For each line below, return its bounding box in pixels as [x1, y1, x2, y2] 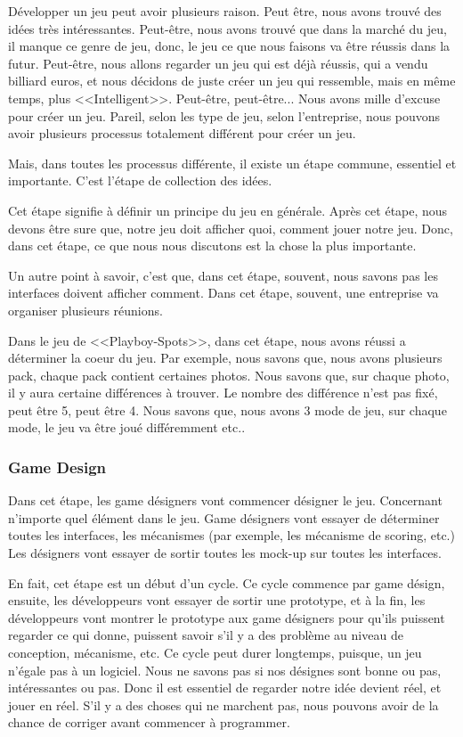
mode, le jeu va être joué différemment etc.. [8, 418, 246, 437]
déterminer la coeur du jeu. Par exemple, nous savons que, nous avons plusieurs [8, 348, 443, 367]
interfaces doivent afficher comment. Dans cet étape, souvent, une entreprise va [8, 283, 439, 302]
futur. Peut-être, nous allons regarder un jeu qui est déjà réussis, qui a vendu [8, 53, 428, 72]
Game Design [8, 455, 107, 478]
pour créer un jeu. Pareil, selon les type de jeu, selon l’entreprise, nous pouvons [8, 106, 441, 125]
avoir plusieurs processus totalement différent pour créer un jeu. [8, 124, 356, 143]
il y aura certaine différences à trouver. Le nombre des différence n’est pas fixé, [8, 383, 438, 402]
